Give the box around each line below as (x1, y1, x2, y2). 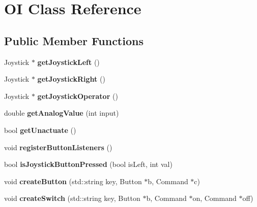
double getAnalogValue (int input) (4, 108, 119, 118)
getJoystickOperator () (37, 90, 118, 101)
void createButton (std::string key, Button (4, 176, 142, 186)
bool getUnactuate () (4, 124, 76, 135)
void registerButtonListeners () (4, 142, 112, 152)
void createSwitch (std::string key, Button (4, 193, 140, 203)
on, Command (192, 193, 237, 203)
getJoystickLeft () (37, 56, 100, 67)
